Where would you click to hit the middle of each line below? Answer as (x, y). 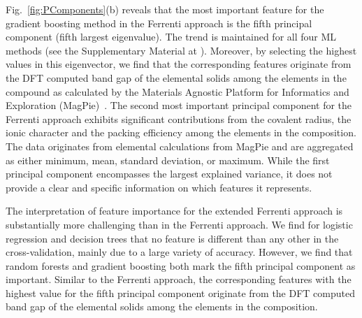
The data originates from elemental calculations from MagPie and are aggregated (180, 146)
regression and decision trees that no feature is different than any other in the (172, 238)
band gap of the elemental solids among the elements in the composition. (162, 306)
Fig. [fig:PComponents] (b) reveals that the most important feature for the (165, 9)
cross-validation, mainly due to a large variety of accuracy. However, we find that (179, 252)
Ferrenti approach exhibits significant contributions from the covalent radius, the (179, 118)
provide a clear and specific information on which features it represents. (159, 187)
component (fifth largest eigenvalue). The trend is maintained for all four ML (171, 37)
